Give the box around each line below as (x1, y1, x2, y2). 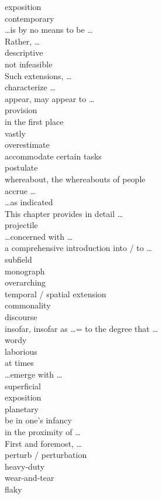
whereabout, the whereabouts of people (5, 172, 146, 185)
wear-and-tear (5, 471, 54, 484)
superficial (5, 379, 41, 392)
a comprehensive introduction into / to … (5, 242, 152, 254)
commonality (5, 299, 51, 311)
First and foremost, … (5, 437, 82, 449)
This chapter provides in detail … (5, 207, 123, 219)
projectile (5, 219, 38, 231)
